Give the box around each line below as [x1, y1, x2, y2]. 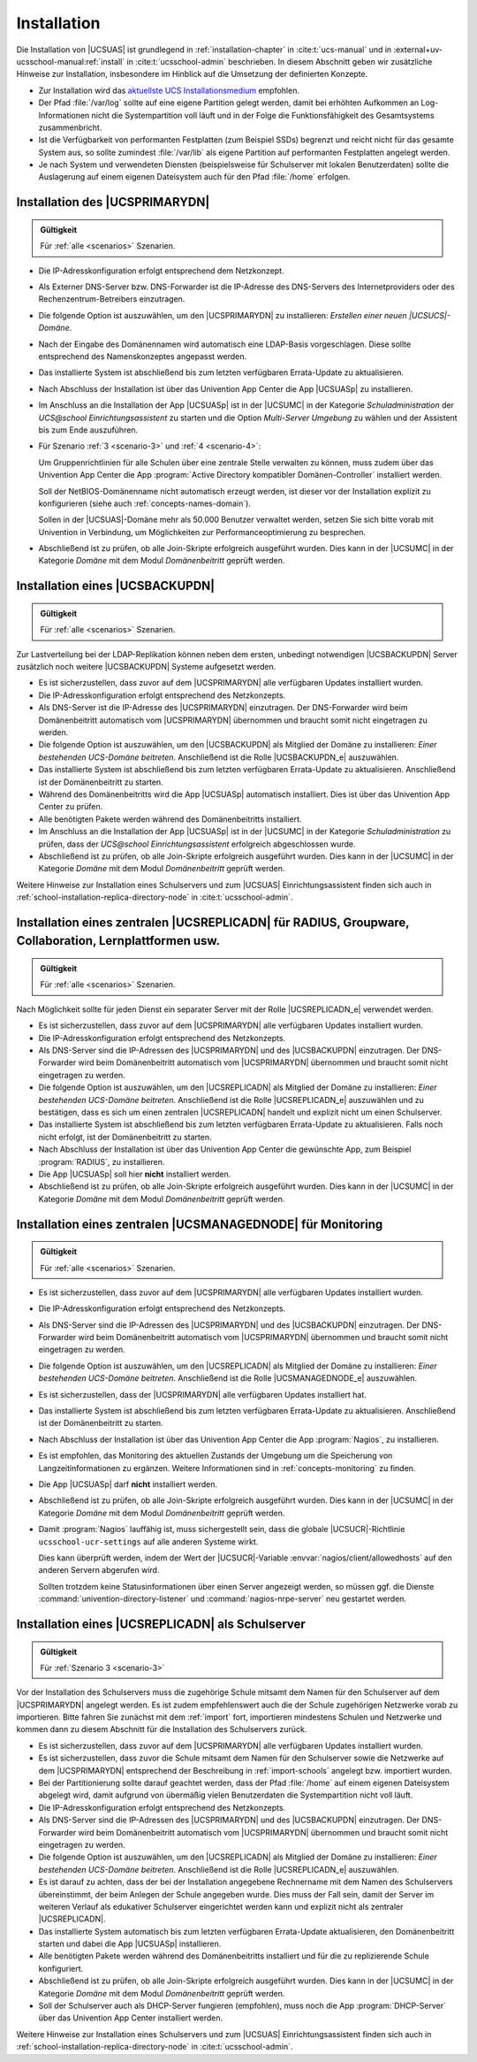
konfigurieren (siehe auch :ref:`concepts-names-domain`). [38, 498, 252, 509]
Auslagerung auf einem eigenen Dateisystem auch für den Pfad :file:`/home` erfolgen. [38, 172, 351, 182]
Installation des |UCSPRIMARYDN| [16, 195, 210, 210]
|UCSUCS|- [408, 310, 450, 320]
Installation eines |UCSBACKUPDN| [16, 579, 216, 594]
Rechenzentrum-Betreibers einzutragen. [38, 294, 185, 304]
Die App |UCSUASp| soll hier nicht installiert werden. [38, 1169, 231, 1179]
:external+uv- [393, 44, 443, 55]
